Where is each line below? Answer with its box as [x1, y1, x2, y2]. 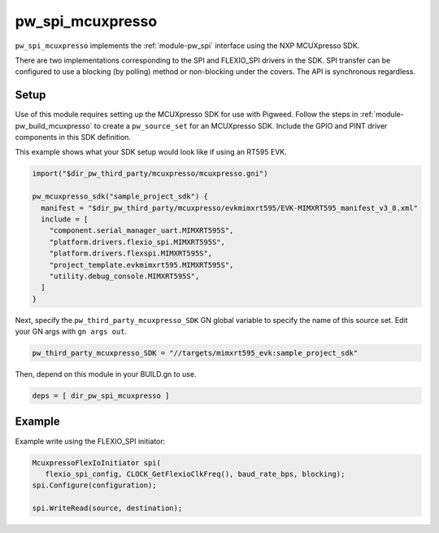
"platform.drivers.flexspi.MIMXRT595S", [49, 249, 213, 258]
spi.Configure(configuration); [32, 481, 158, 490]
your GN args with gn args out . [15, 326, 128, 337]
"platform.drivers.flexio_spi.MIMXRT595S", [49, 237, 225, 247]
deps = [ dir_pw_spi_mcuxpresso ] [32, 391, 170, 400]
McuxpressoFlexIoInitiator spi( [32, 458, 162, 467]
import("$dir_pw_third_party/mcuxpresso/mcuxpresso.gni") [32, 169, 268, 178]
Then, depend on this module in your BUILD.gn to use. [15, 369, 197, 379]
